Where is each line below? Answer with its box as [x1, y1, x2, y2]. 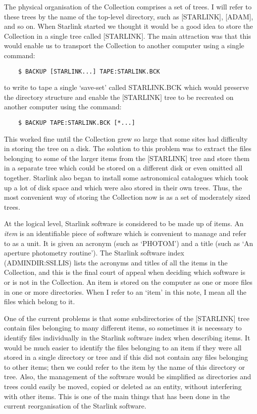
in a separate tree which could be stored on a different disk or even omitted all [4, 163, 243, 173]
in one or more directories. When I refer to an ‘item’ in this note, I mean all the [4, 286, 247, 297]
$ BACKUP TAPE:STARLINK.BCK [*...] [18, 119, 135, 126]
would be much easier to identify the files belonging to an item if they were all [4, 342, 242, 352]
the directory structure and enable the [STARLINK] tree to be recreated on [4, 91, 234, 102]
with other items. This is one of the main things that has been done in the [4, 391, 230, 401]
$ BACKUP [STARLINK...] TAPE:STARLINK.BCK [18, 68, 160, 75]
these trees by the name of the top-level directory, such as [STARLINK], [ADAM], [4, 11, 254, 21]
